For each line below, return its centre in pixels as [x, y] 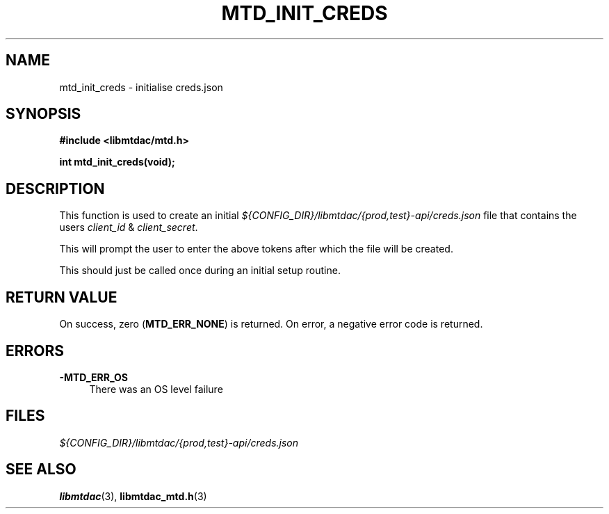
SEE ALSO [41, 469]
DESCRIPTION [55, 188]
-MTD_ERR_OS [94, 377]
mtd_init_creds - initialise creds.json [141, 87]
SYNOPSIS [43, 114]
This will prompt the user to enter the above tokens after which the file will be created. [256, 249]
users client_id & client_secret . [129, 227]
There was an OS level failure [156, 389]
